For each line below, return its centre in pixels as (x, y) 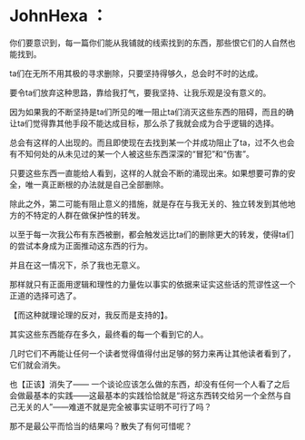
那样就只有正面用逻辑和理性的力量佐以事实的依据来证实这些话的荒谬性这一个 (152, 284)
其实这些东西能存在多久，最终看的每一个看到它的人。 (109, 334)
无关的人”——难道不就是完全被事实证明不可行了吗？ (114, 406)
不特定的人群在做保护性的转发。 (85, 215)
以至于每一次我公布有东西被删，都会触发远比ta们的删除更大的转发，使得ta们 (152, 234)
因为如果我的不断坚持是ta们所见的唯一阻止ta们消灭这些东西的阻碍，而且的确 (152, 112)
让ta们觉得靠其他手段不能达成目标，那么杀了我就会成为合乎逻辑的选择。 (144, 123)
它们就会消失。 (37, 365)
